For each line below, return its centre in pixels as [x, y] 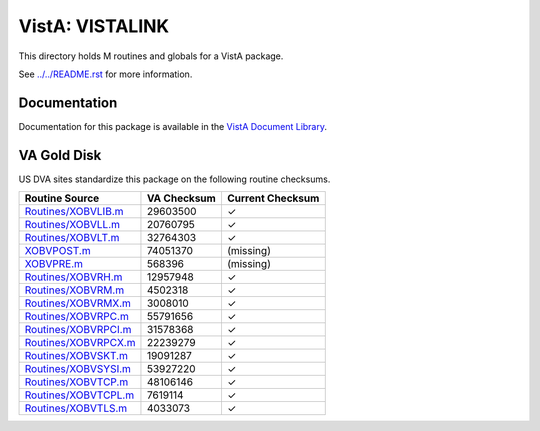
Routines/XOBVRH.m [73, 277]
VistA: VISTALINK [94, 26]
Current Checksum [273, 198]
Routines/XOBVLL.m [72, 225]
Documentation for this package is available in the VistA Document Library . [173, 126]
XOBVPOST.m [57, 251]
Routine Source [62, 198]
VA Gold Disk [60, 155]
